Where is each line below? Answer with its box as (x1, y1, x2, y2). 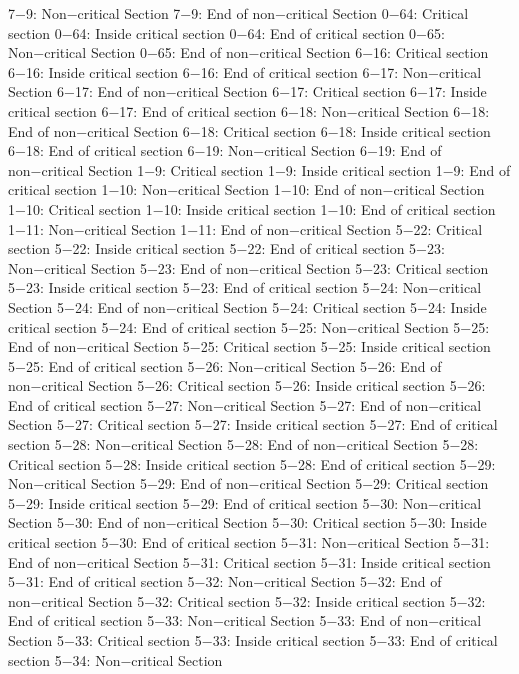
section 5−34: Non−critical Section (8, 649, 223, 670)
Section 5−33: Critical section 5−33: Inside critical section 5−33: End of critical (8, 630, 498, 650)
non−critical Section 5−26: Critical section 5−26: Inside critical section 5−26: (8, 375, 486, 396)
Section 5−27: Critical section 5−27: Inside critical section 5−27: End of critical (8, 414, 498, 435)
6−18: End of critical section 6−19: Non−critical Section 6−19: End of (8, 140, 442, 161)
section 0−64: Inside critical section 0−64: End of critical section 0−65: (8, 22, 445, 43)
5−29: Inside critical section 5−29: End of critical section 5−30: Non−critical (8, 492, 482, 513)
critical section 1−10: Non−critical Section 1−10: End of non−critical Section (8, 179, 485, 200)
